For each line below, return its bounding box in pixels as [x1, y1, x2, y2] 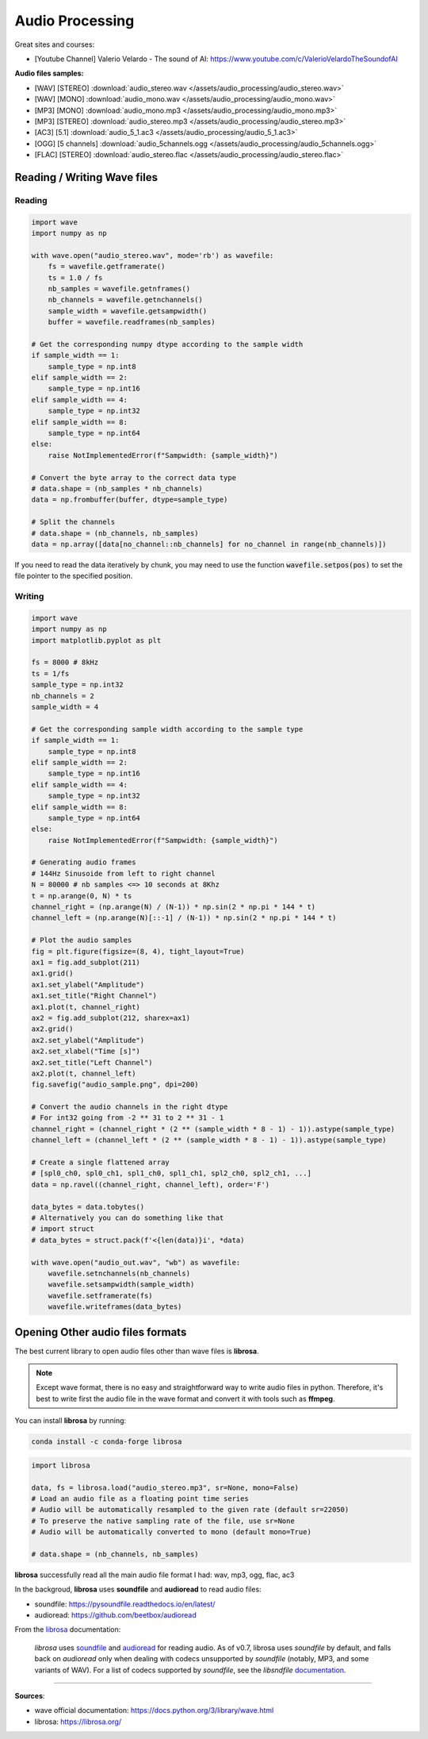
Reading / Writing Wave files [14, 171, 159, 184]
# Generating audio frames [31, 858, 136, 867]
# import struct [31, 1225, 95, 1233]
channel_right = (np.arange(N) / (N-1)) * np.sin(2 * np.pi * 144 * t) [31, 902, 316, 912]
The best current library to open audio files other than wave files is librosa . [14, 1346, 259, 1356]
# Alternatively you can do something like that [31, 1213, 224, 1222]
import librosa [31, 1460, 90, 1470]
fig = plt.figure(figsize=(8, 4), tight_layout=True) [31, 947, 245, 956]
